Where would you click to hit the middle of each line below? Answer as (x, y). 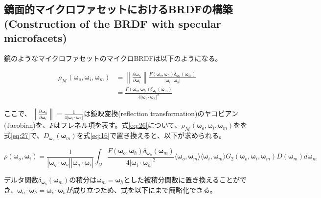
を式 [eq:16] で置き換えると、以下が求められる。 (151, 135)
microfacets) (35, 38)
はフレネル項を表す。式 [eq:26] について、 (117, 125)
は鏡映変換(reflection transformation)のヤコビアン (161, 113)
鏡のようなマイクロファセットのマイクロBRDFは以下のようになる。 (113, 58)
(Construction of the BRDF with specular (113, 23)
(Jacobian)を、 (27, 125)
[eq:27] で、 (27, 135)
